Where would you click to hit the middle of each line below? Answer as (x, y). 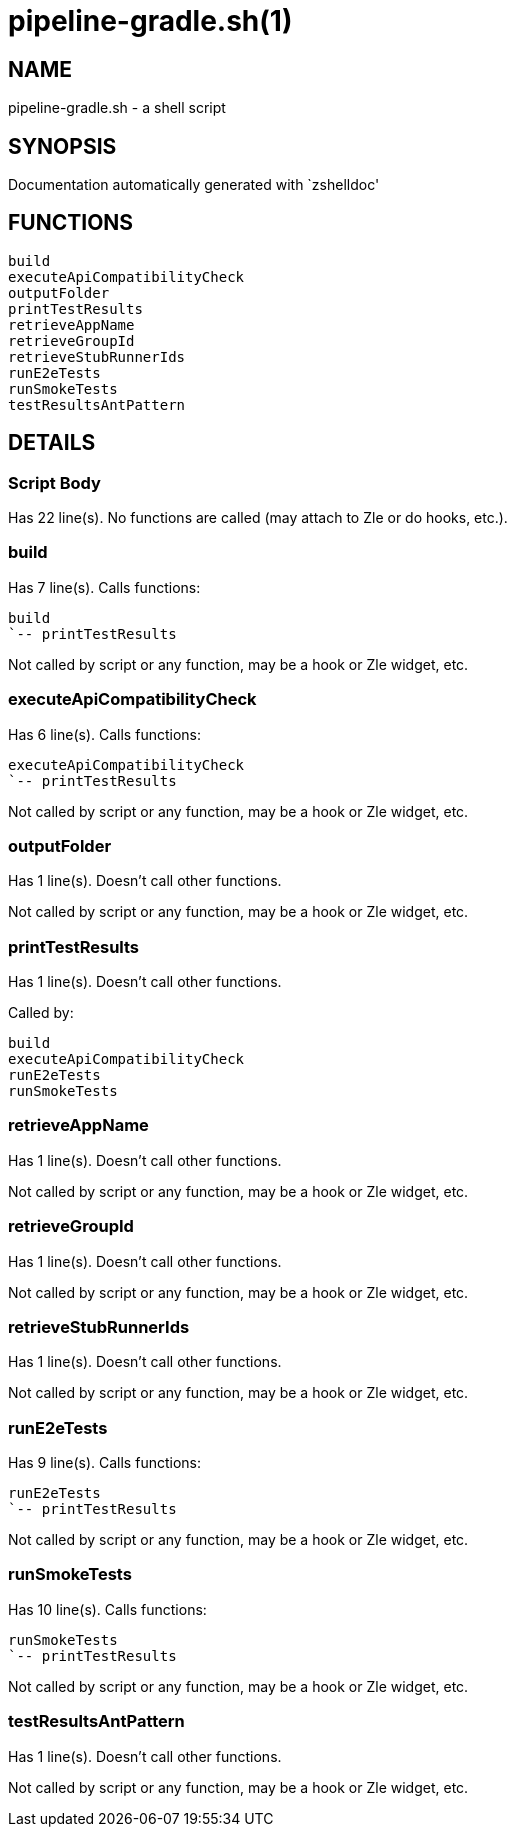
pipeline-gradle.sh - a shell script (117, 108)
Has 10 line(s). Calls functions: (107, 1609)
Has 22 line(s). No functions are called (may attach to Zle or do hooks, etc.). (258, 518)
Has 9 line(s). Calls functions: (104, 1463)
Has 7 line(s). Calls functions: (104, 587)
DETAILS (52, 443)
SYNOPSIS (62, 146)
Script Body (54, 482)
